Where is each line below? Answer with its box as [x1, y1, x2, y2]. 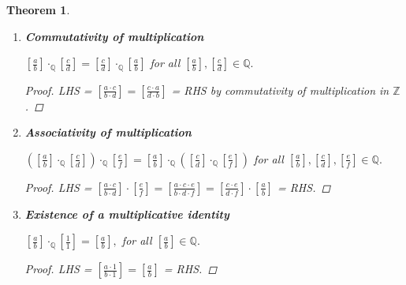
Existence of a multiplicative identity [24, 205, 229, 222]
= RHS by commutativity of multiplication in [171, 81, 389, 98]
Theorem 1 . [6, 2, 70, 17]
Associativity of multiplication [24, 124, 192, 141]
